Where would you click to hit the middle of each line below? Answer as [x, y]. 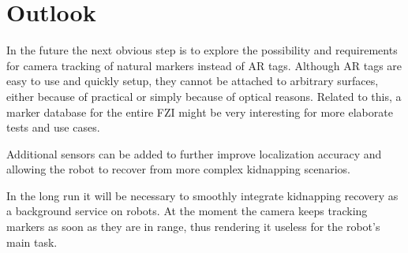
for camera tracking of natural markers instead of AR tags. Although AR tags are [204, 65]
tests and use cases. [53, 127]
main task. [32, 242]
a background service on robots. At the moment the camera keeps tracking [187, 211]
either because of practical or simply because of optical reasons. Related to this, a [204, 96]
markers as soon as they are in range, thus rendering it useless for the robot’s [193, 227]
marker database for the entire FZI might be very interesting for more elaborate [200, 112]
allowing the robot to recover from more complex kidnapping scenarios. [178, 169]
